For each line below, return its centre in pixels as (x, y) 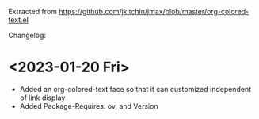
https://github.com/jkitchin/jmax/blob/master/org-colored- (154, 12)
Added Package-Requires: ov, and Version (89, 106)
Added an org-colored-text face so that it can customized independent (135, 89)
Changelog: (27, 35)
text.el (19, 20)
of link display (42, 98)
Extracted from (33, 12)
